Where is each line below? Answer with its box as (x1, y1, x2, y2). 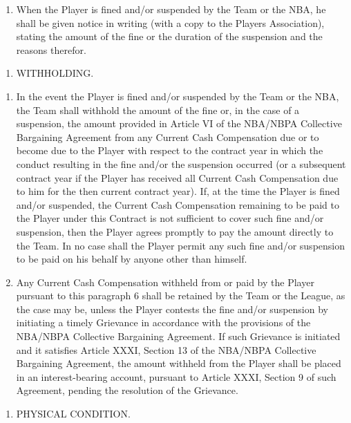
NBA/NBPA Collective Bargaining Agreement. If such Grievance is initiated (16, 329, 341, 344)
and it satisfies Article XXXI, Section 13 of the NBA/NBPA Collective (16, 342, 316, 357)
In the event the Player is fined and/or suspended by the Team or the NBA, (16, 88, 339, 103)
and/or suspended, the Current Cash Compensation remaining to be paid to (16, 197, 339, 211)
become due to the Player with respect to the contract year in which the (16, 143, 323, 158)
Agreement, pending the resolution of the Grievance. (16, 383, 238, 397)
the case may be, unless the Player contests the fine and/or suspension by (16, 301, 328, 316)
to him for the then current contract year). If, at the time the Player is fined (16, 184, 340, 198)
